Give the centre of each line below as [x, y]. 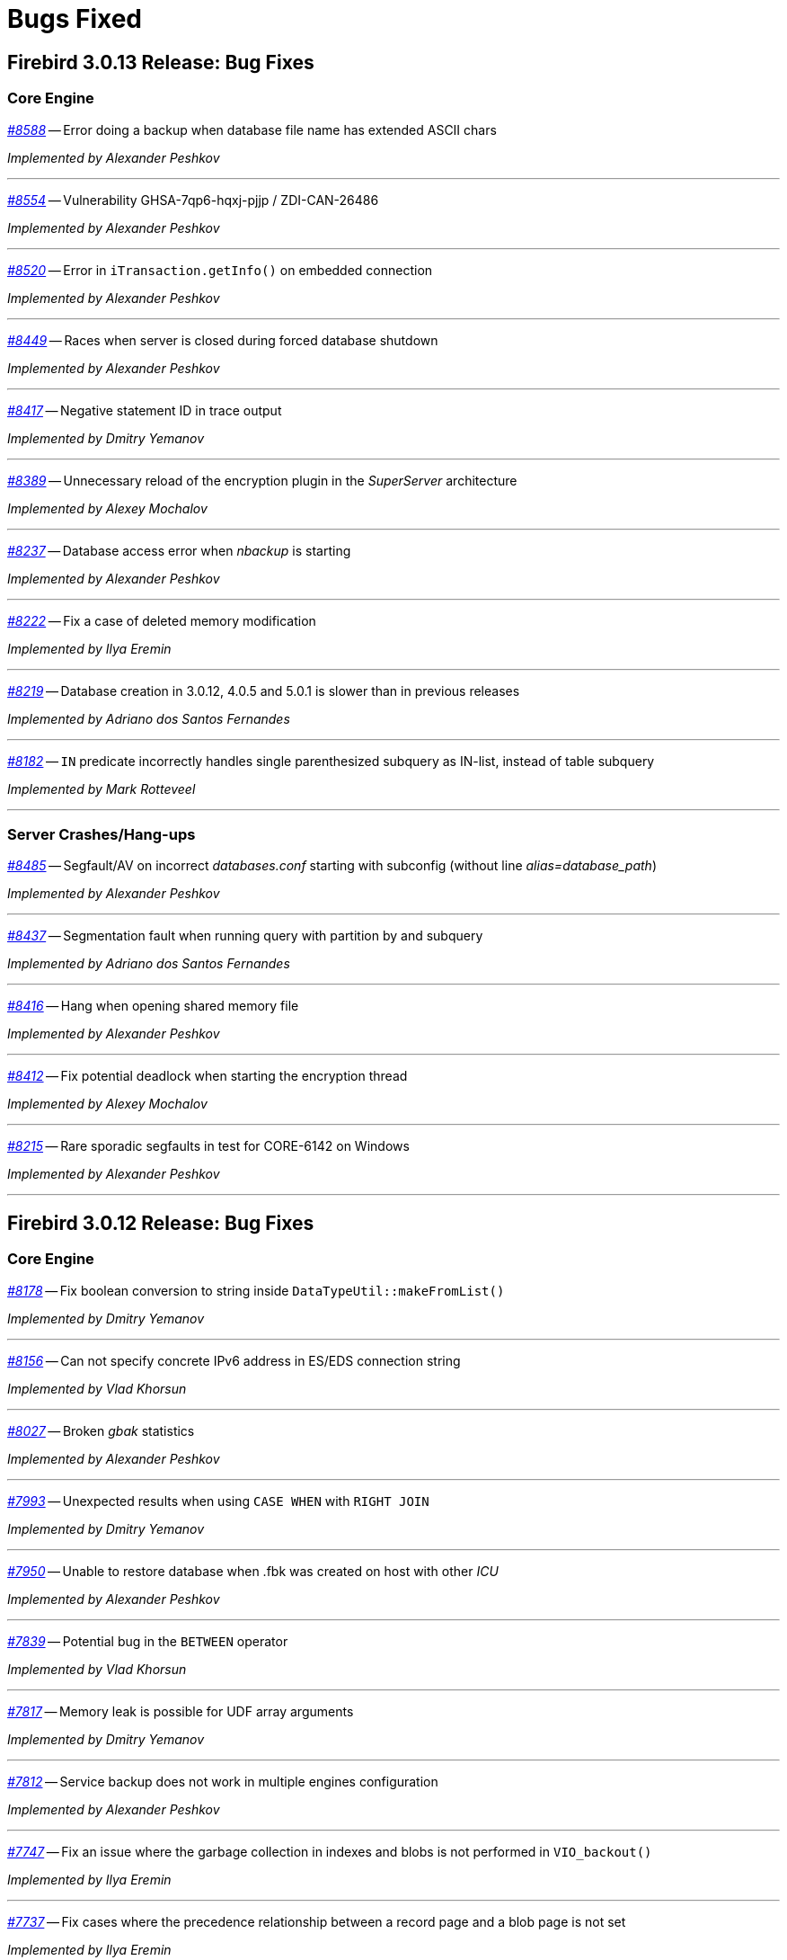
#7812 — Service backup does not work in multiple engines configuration [223, 1781]
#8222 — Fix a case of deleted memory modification [162, 620]
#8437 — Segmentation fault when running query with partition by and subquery [245, 936]
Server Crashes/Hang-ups [102, 834]
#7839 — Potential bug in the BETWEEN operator [148, 1641]
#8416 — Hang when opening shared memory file [153, 1006]
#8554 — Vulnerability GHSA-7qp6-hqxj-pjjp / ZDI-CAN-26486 [193, 200]
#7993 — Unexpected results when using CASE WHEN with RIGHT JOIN [218, 1501]
